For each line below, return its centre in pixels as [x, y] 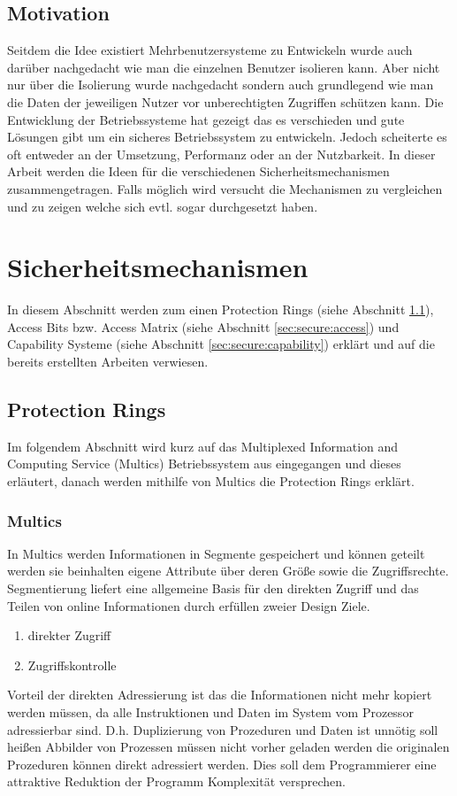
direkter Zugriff [69, 635]
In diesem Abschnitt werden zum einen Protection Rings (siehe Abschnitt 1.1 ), [221, 309]
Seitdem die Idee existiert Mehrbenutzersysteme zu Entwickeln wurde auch [210, 50]
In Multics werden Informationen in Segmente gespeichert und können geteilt [216, 553]
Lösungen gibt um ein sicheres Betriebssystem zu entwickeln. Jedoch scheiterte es [227, 137]
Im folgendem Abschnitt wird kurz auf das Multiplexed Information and [203, 446]
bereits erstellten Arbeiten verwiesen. [108, 362]
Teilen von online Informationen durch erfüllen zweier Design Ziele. [189, 605]
